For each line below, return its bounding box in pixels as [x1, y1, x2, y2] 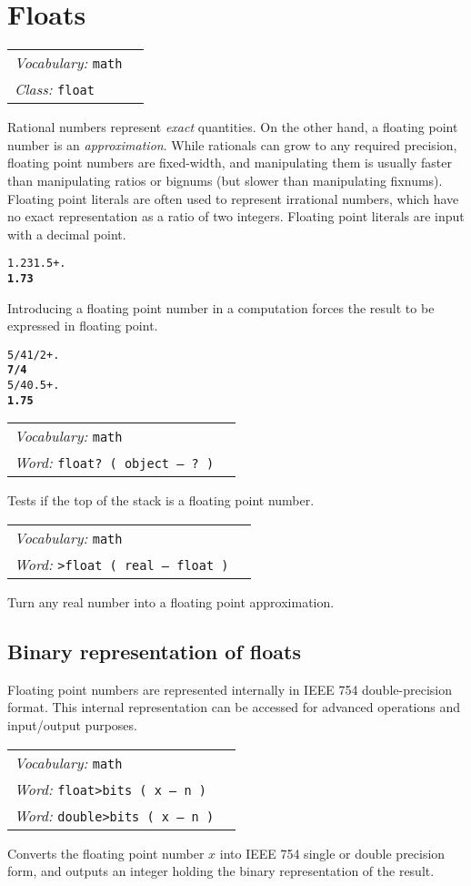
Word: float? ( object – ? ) [15, 452, 215, 474]
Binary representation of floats [7, 636, 301, 665]
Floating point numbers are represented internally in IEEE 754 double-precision [7, 679, 452, 698]
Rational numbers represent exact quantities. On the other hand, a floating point [7, 117, 458, 137]
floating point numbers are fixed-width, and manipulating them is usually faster [7, 153, 452, 172]
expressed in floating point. [7, 316, 158, 335]
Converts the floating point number [7, 843, 205, 862]
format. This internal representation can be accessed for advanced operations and [7, 698, 461, 717]
